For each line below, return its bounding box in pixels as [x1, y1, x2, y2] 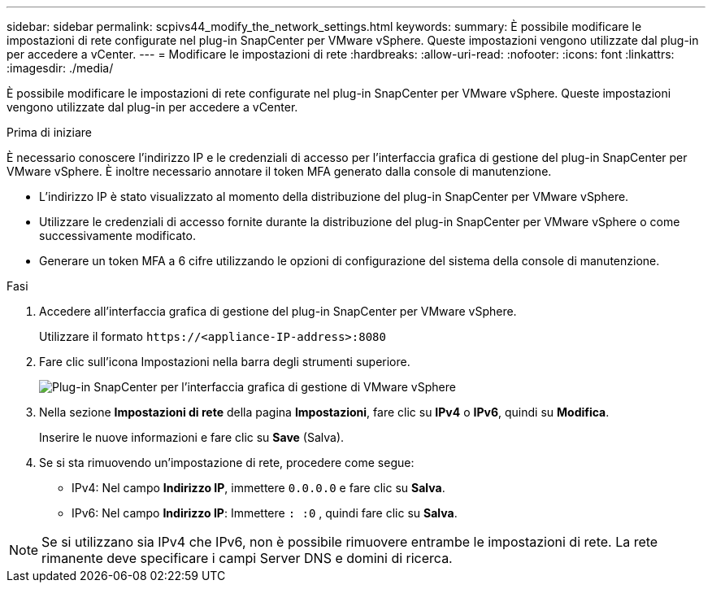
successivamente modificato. [39, 229, 196, 242]
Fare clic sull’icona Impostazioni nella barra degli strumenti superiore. [39, 355, 410, 369]
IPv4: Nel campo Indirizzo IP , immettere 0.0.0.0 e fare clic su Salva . [72, 481, 445, 495]
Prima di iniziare [7, 125, 92, 139]
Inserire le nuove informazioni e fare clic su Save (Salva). [39, 430, 345, 444]
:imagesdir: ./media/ [7, 61, 114, 75]
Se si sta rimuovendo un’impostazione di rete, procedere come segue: [39, 456, 415, 469]
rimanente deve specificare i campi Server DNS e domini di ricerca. [41, 550, 453, 566]
